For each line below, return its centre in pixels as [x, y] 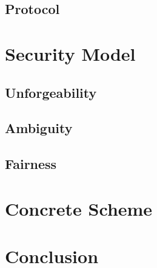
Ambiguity [39, 128]
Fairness [31, 164]
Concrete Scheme [79, 208]
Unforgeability [51, 92]
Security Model [70, 53]
